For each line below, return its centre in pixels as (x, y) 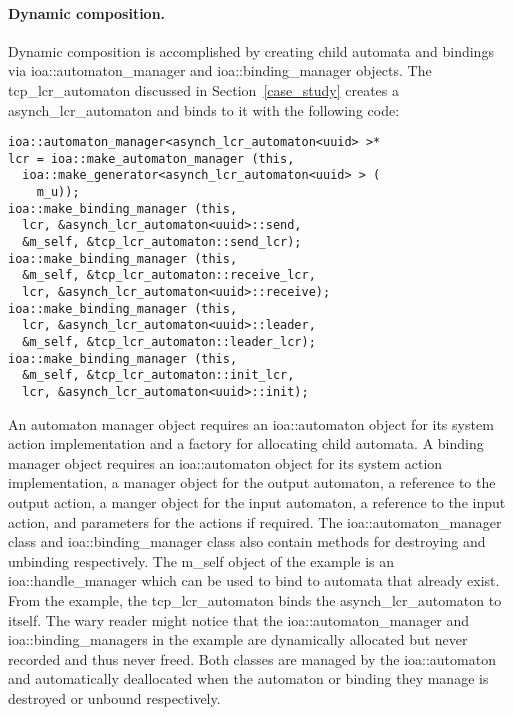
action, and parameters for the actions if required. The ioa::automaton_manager (255, 521)
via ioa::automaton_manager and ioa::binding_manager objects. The (220, 70)
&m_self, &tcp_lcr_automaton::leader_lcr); (169, 342)
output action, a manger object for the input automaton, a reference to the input (257, 502)
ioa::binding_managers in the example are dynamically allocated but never (238, 639)
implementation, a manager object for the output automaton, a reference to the (252, 482)
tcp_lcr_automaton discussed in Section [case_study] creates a (203, 89)
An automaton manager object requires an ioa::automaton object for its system (251, 423)
